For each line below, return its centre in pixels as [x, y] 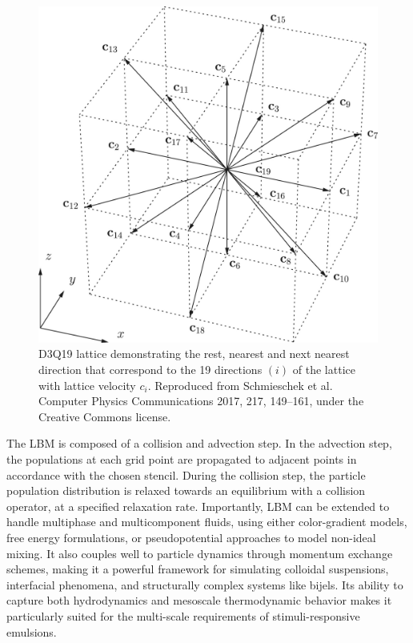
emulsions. [32, 631]
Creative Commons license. [105, 416]
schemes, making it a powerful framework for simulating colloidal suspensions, [198, 569]
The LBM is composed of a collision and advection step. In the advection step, [199, 443]
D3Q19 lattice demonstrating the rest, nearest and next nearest [194, 354]
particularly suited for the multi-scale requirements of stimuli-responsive [183, 615]
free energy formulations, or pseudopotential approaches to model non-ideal [191, 537]
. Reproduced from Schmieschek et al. [240, 385]
